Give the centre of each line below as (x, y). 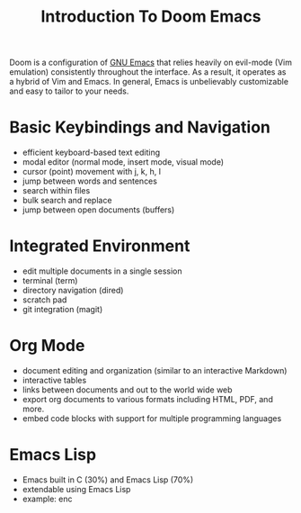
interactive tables (54, 380)
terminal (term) (50, 281)
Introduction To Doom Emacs (151, 17)
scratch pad (44, 300)
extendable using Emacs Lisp (76, 489)
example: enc (47, 499)
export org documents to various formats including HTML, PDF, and (148, 399)
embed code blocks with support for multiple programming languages (152, 418)
